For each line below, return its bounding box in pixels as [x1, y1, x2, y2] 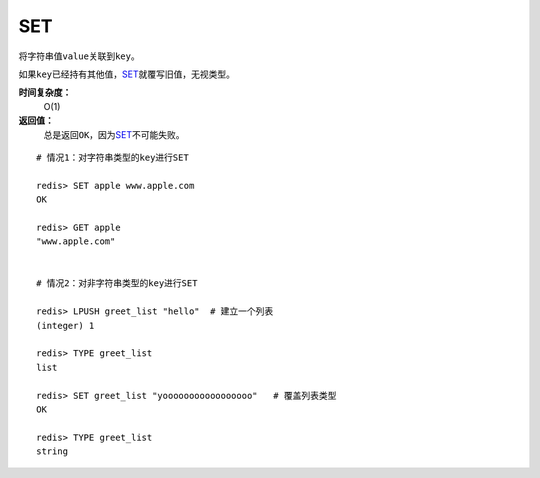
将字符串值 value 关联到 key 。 [18, 50, 140, 62]
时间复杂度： [18, 86, 72, 99]
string [36, 446, 69, 457]
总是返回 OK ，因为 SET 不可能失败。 [43, 128, 185, 140]
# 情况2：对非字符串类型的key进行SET [36, 278, 198, 289]
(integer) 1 [36, 320, 95, 331]
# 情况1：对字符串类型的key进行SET [36, 151, 189, 163]
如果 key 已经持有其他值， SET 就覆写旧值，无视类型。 [18, 68, 235, 80]
